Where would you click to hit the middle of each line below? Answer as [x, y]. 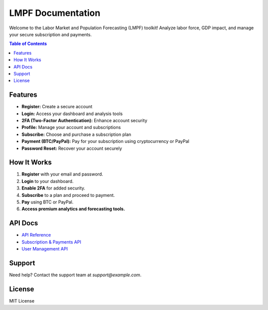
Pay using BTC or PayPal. [48, 202]
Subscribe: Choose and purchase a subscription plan [76, 134]
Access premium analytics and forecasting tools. [73, 209]
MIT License [22, 301]
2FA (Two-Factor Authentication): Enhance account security [84, 120]
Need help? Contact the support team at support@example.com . [75, 275]
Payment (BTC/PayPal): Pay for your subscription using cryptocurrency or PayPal [105, 141]
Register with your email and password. [63, 174]
